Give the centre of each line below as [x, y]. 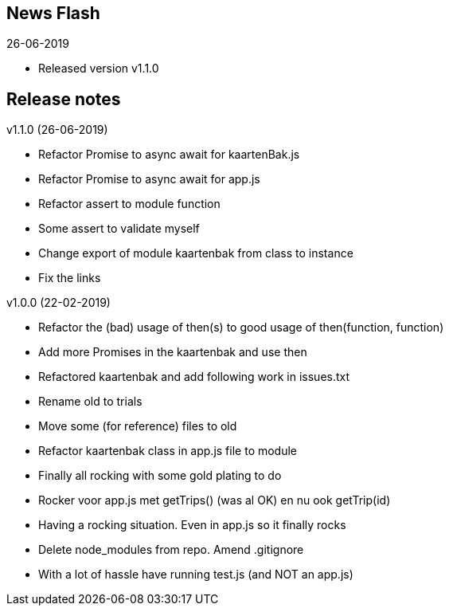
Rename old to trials [90, 402]
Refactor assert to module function [129, 204]
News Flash [53, 13]
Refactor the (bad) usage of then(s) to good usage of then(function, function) [241, 328]
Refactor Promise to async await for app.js [149, 179]
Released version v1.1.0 [99, 69]
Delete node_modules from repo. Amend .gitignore [171, 550]
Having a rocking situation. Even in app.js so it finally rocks [192, 525]
